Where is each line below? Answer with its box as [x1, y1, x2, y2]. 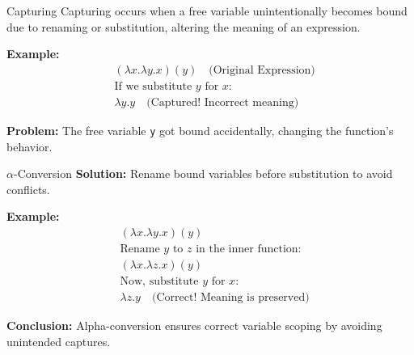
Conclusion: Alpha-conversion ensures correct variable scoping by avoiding [6, 317, 382, 334]
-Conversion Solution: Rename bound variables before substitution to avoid [13, 165, 393, 182]
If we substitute [114, 80, 192, 92]
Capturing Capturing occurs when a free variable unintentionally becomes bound [6, 2, 408, 19]
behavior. [6, 137, 53, 154]
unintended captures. [6, 332, 111, 349]
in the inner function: [196, 243, 302, 255]
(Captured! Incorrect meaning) [146, 96, 299, 108]
